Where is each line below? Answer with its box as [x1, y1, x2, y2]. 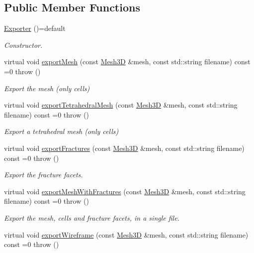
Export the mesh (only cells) [4, 83, 90, 93]
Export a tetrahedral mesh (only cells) [4, 126, 119, 136]
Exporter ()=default [4, 23, 66, 33]
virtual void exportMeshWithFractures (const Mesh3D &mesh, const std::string [4, 186, 246, 196]
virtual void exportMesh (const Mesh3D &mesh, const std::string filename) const [4, 56, 251, 67]
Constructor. [4, 39, 43, 50]
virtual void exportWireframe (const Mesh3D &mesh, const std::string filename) [4, 229, 249, 240]
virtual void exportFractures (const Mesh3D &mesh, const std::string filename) [4, 142, 245, 153]
